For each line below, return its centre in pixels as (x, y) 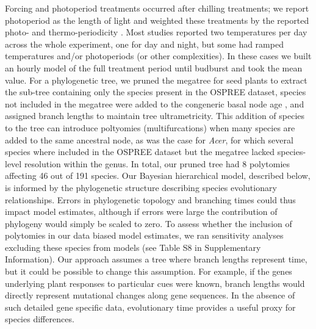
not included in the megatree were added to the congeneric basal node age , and (155, 103)
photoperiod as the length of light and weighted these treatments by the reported (157, 20)
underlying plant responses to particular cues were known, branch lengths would (155, 283)
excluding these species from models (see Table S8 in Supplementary (133, 247)
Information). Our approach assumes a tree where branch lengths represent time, (156, 259)
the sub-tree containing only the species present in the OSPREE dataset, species (156, 92)
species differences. (40, 319)
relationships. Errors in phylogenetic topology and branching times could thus (150, 199)
